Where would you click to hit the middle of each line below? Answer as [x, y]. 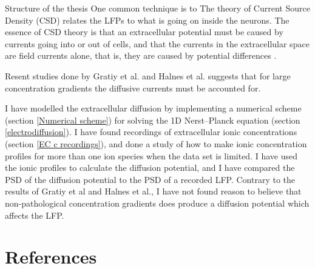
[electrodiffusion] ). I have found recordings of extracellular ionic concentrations [151, 132]
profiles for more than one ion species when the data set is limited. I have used [151, 155]
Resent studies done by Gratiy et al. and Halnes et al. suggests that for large [148, 75]
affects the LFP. [35, 215]
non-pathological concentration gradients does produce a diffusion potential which [157, 203]
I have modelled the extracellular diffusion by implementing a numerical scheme [153, 108]
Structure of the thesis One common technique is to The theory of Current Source [157, 8]
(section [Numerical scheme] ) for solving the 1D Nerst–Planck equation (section [153, 120]
